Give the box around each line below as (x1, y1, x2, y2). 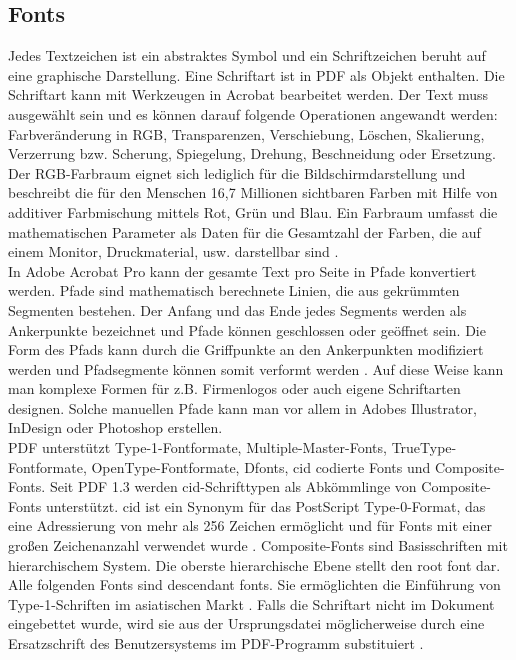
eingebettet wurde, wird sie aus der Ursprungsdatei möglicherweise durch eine (8, 613, 485, 634)
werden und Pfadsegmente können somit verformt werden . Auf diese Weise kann (8, 358, 504, 379)
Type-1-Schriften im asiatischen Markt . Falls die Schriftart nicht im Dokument (8, 593, 495, 614)
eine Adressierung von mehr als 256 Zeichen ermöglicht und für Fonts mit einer (8, 515, 493, 536)
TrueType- (391, 437, 457, 458)
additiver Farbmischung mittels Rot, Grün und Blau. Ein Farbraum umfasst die (8, 201, 498, 222)
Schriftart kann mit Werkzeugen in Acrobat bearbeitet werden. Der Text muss (8, 84, 489, 105)
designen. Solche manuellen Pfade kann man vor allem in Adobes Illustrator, (8, 397, 477, 418)
